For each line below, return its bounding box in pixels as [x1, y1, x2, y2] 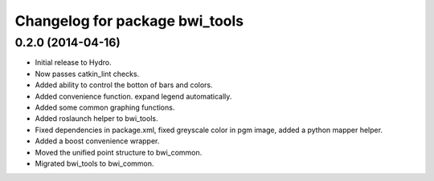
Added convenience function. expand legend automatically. [35, 91, 232, 101]
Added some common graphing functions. [35, 103, 175, 112]
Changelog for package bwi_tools [14, 12, 244, 30]
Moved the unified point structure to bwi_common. [35, 147, 203, 157]
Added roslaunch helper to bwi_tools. [35, 114, 158, 123]
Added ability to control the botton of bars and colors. [35, 80, 213, 90]
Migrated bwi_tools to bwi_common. [35, 159, 154, 168]
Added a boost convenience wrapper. [35, 136, 160, 146]
